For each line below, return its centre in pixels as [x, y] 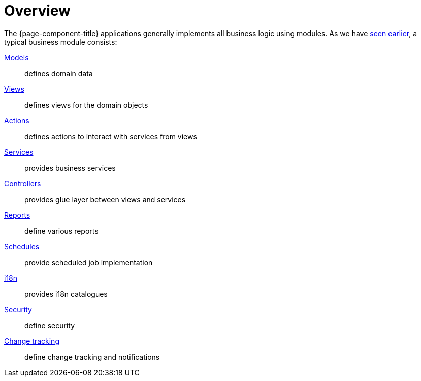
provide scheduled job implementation [89, 262]
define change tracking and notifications [92, 357]
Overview [37, 11]
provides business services [70, 168]
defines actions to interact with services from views [111, 136]
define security [50, 325]
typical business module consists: [61, 42]
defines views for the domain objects [86, 105]
